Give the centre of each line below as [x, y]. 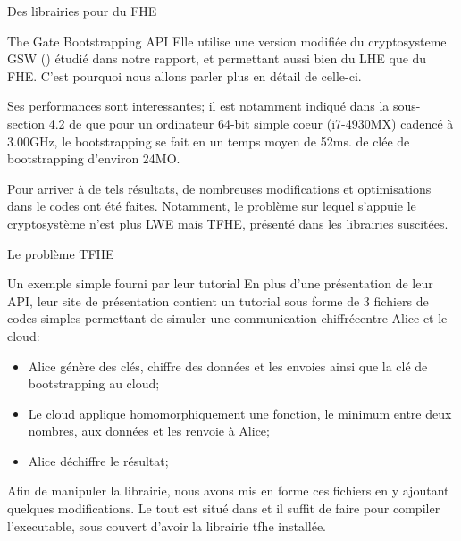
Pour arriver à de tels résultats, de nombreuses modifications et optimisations [219, 188]
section [26, 123]
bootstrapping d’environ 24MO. [94, 158]
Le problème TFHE [61, 253]
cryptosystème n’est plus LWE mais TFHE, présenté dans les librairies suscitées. [228, 223]
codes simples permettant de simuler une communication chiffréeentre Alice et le [227, 318]
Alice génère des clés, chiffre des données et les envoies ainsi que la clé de [228, 366]
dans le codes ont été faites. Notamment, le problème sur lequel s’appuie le [212, 206]
